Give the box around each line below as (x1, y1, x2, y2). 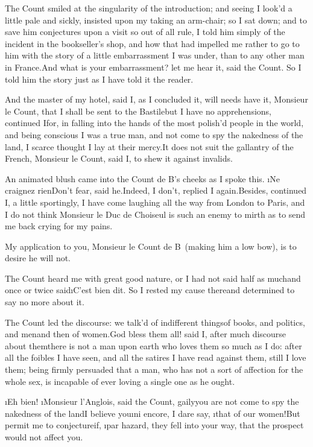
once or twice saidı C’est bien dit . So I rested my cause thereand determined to (5, 284, 295, 296)
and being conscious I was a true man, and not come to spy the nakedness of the (5, 128, 303, 141)
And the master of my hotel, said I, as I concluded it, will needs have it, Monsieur (5, 93, 308, 106)
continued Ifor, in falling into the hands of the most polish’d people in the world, (5, 116, 304, 129)
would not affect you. (5, 431, 83, 443)
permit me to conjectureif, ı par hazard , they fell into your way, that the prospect (5, 419, 304, 431)
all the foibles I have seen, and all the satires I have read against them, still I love (5, 351, 306, 364)
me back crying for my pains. (5, 220, 113, 232)
